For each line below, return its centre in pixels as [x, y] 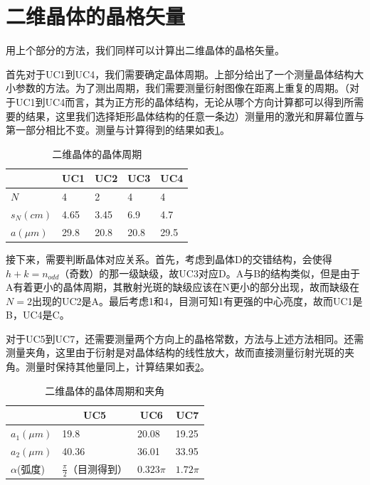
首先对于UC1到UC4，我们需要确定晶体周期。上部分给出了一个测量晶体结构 [180, 74]
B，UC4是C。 [38, 315]
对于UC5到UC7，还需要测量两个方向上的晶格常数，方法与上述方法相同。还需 [185, 338]
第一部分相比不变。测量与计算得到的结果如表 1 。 [118, 130]
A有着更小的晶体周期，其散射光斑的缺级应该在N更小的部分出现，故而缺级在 [183, 287]
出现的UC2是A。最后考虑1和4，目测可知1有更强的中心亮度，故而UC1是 [197, 300]
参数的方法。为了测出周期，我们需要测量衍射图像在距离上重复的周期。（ [182, 88]
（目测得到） [97, 468]
